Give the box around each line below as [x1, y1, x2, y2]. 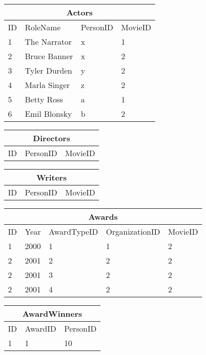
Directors [33, 132, 70, 144]
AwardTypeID [49, 226, 99, 237]
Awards [88, 211, 118, 222]
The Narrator [25, 36, 72, 47]
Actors [66, 6, 93, 18]
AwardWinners [22, 308, 82, 319]
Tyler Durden [25, 65, 73, 76]
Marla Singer [25, 79, 70, 90]
